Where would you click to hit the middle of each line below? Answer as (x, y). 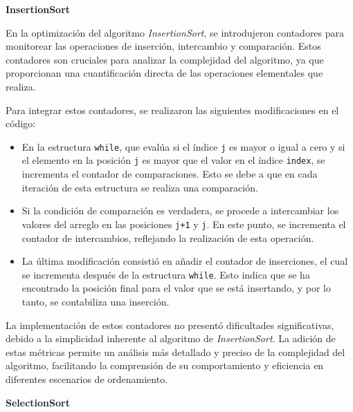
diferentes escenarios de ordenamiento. (87, 378)
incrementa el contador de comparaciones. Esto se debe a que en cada (170, 174)
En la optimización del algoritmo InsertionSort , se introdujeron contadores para (175, 32)
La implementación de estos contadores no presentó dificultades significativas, (170, 325)
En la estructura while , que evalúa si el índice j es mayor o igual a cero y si (183, 146)
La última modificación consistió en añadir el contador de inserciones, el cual (185, 261)
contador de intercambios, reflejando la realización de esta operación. (168, 237)
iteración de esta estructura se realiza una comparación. (140, 187)
